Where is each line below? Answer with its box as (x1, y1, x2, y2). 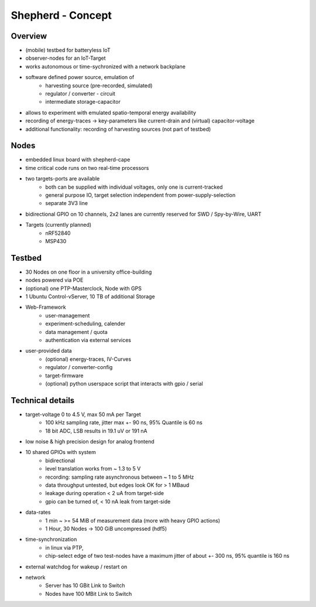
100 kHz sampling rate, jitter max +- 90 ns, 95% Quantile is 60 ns (45, 419, 203, 426)
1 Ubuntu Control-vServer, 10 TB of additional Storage (25, 293, 155, 300)
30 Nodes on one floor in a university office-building (25, 268, 152, 275)
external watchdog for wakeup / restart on (25, 563, 128, 570)
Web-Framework (25, 303, 67, 311)
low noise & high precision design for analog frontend (25, 438, 154, 445)
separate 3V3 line (45, 200, 88, 207)
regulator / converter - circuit (45, 90, 115, 97)
